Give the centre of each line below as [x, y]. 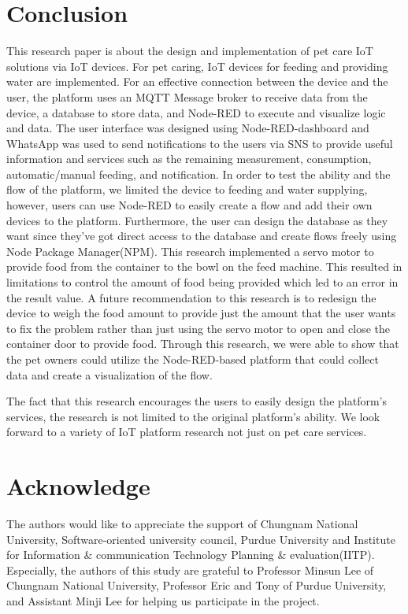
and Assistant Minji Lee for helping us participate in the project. [163, 601]
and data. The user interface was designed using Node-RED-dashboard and [188, 128]
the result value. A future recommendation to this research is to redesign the [191, 297]
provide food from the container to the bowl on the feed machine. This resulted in [204, 266]
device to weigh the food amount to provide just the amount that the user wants [201, 313]
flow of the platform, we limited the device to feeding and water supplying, [187, 189]
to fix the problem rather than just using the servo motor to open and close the [198, 328]
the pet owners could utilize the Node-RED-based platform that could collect [193, 359]
